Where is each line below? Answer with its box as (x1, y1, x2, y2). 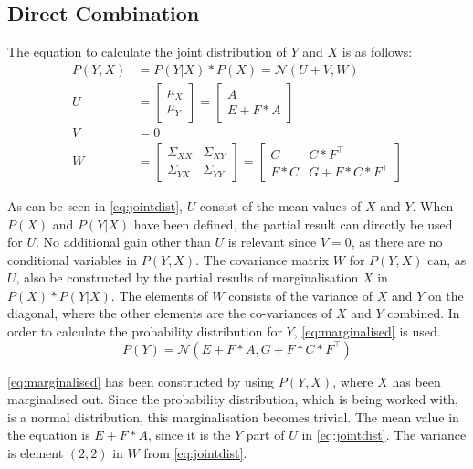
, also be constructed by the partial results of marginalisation (16, 268, 359, 287)
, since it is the (148, 425, 231, 444)
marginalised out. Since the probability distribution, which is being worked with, (7, 389, 458, 409)
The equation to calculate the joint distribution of (7, 42, 287, 61)
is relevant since (227, 232, 317, 251)
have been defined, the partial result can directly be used (133, 214, 453, 233)
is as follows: (342, 42, 413, 61)
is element (7, 443, 64, 463)
